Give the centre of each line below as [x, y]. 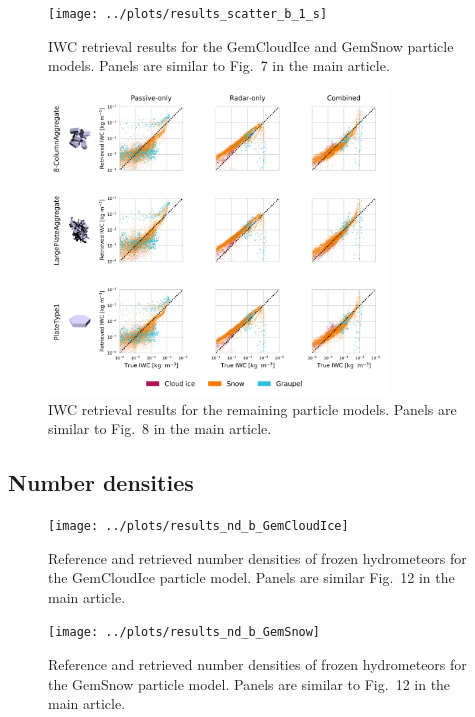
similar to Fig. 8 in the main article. [160, 428]
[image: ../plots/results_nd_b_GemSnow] [184, 632]
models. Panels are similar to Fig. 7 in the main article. [219, 65]
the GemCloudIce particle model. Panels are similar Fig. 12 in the [251, 577]
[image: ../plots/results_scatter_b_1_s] [188, 14]
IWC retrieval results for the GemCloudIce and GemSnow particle [251, 45]
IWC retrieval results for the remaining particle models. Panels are [252, 408]
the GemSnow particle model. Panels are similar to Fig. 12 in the [249, 683]
